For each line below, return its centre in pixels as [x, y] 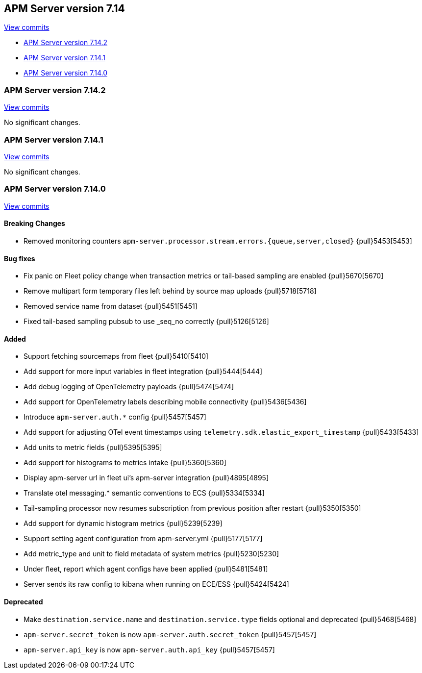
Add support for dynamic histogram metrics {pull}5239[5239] [123, 523]
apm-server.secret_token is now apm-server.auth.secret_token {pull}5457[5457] [170, 634]
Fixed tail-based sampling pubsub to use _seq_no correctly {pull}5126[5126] [146, 322]
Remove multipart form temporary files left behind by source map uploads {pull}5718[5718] [170, 291]
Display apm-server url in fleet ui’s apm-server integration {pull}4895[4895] [146, 478]
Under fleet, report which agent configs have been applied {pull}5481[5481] [146, 569]
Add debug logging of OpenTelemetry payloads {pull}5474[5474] [129, 387]
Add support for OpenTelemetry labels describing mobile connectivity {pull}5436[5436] [165, 402]
